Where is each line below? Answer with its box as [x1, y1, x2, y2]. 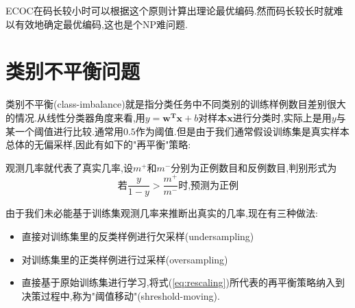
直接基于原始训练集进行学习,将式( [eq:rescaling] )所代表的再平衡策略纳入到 [21, 275, 345, 289]
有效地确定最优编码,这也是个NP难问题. [14, 16, 188, 31]
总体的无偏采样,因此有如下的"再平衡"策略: [5, 137, 191, 152]
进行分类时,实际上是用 [232, 110, 332, 124]
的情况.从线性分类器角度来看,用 [5, 110, 145, 124]
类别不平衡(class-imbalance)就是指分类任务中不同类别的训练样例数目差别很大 [5, 97, 346, 111]
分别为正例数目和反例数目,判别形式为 [171, 160, 337, 174]
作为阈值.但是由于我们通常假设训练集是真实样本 [135, 123, 350, 138]
